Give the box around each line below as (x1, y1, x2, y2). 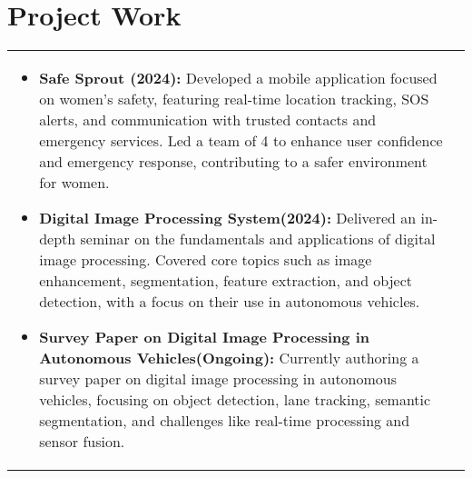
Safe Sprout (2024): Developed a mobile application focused (39, 67, 438, 89)
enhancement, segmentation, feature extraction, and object (39, 270, 413, 292)
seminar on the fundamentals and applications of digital (80, 228, 436, 250)
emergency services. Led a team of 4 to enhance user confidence (39, 130, 443, 152)
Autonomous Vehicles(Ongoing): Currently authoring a (39, 347, 419, 369)
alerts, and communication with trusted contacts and (39, 109, 377, 131)
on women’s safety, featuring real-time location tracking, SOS (39, 88, 429, 110)
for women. (39, 172, 110, 194)
